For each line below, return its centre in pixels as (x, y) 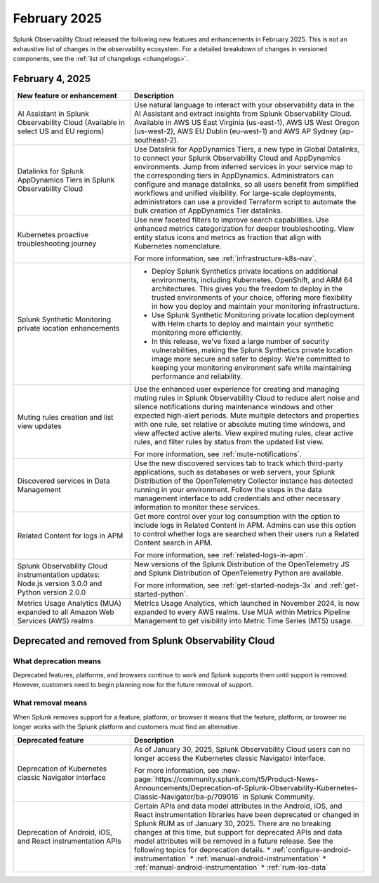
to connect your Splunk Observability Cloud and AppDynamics (237, 158)
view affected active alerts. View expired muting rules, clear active (244, 433)
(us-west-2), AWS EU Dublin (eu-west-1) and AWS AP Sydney (236, 131)
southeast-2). (156, 140)
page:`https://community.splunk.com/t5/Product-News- (226, 779)
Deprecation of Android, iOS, (65, 832)
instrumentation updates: (59, 575)
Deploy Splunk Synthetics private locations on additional (245, 272)
